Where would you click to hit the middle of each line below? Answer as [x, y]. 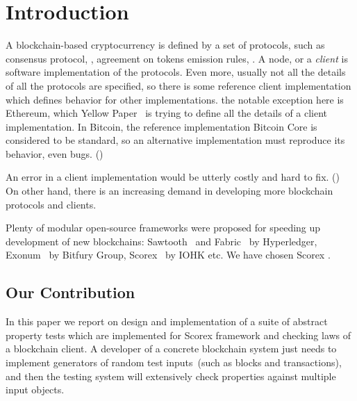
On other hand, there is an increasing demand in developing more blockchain [169, 191]
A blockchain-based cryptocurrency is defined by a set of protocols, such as [165, 45]
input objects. [35, 390]
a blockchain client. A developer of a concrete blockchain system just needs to [171, 349]
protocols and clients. [51, 204]
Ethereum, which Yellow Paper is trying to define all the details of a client [167, 113]
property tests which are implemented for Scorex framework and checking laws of [178, 335]
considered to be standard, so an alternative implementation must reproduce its [175, 140]
